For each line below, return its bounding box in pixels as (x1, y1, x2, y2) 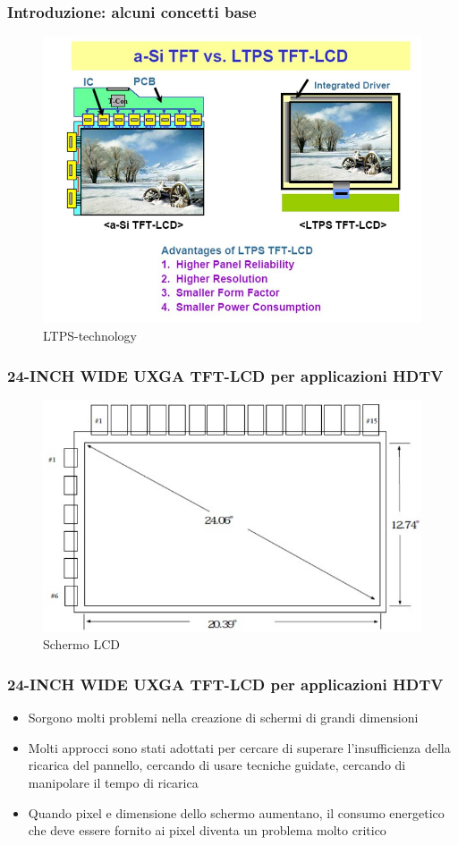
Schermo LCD (43, 635, 120, 654)
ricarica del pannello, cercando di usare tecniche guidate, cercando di (28, 756, 406, 774)
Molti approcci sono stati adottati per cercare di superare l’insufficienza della (28, 738, 451, 756)
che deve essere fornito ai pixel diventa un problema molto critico (28, 821, 386, 840)
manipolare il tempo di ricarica (28, 773, 199, 792)
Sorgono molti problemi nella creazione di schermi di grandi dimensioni (28, 708, 419, 727)
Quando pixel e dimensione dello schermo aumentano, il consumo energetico (28, 803, 445, 822)
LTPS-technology (43, 326, 138, 345)
